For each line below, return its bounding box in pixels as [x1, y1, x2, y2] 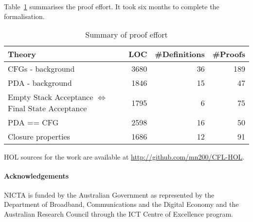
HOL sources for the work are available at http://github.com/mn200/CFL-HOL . [4, 152, 245, 162]
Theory [8, 48, 36, 60]
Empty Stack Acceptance [8, 91, 93, 103]
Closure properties [8, 131, 70, 142]
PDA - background [8, 77, 72, 89]
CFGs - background [8, 63, 75, 75]
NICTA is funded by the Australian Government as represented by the [4, 189, 215, 200]
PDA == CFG [8, 117, 59, 128]
